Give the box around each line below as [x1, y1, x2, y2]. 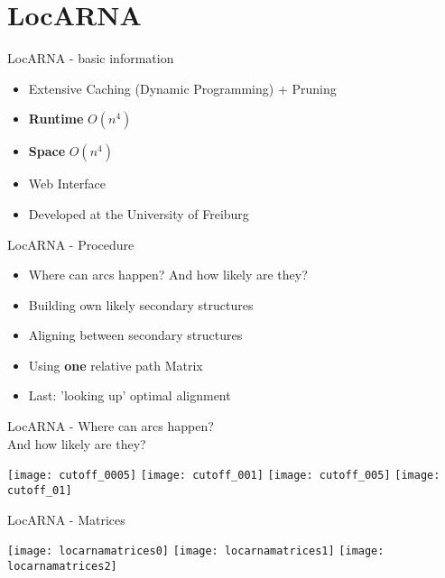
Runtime [28, 109, 84, 128]
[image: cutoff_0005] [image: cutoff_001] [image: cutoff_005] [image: [7, 469, 440, 482]
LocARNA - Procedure [7, 234, 134, 253]
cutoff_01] [7, 483, 72, 497]
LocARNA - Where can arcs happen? [7, 417, 214, 436]
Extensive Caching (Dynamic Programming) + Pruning [28, 78, 337, 97]
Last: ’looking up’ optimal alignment [28, 386, 231, 405]
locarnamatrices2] [7, 559, 117, 573]
